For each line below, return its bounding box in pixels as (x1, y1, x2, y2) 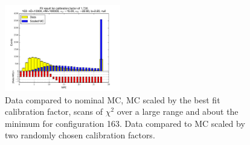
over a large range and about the (117, 105, 239, 118)
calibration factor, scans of (5, 105, 103, 118)
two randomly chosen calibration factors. (5, 129, 155, 141)
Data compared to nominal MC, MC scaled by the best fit (5, 93, 220, 106)
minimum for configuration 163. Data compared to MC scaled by (5, 117, 245, 129)
